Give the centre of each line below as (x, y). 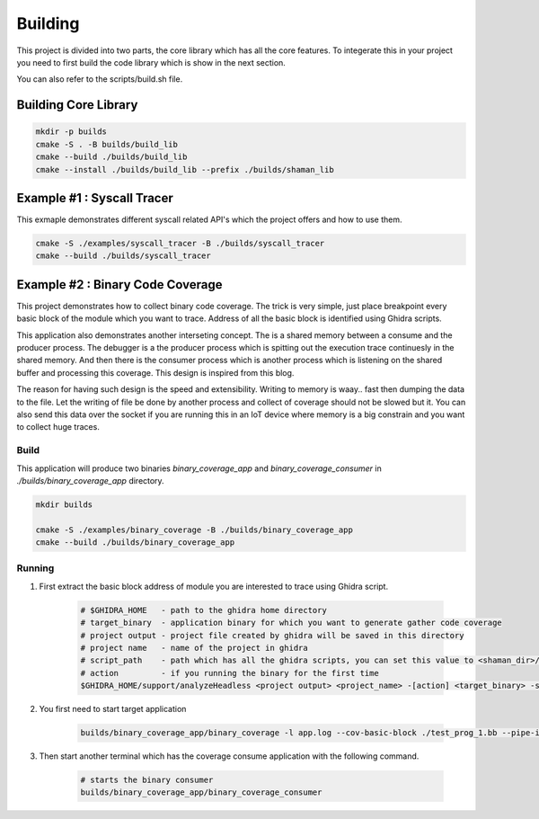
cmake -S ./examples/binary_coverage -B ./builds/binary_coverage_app (194, 530)
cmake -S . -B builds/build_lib (107, 144)
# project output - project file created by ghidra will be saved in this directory (272, 635)
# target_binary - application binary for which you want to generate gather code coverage (291, 623)
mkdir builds (64, 504)
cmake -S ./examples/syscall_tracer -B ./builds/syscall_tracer (180, 243)
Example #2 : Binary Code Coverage (119, 285)
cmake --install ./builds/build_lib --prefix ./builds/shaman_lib (185, 169)
